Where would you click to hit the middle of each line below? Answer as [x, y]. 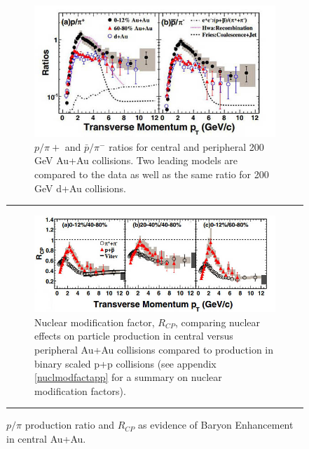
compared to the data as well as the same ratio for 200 [152, 174]
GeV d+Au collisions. [80, 188]
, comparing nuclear [218, 322]
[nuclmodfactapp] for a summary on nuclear [128, 377]
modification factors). [80, 390]
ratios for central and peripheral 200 [186, 146]
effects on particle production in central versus [134, 336]
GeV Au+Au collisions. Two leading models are [136, 160]
